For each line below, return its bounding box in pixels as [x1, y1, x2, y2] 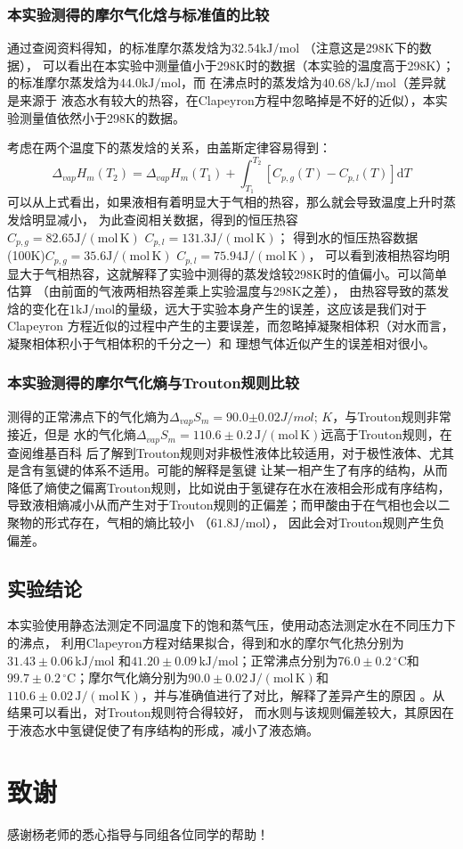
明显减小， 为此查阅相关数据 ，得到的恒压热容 [31, 210, 298, 229]
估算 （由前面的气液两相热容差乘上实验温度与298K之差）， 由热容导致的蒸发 [7, 282, 450, 300]
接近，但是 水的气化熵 [7, 425, 136, 444]
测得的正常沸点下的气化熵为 [7, 406, 169, 425]
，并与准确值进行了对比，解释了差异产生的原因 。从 [141, 685, 445, 704]
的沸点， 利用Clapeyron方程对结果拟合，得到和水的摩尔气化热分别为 [7, 633, 404, 652]
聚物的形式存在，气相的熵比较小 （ [7, 513, 211, 532]
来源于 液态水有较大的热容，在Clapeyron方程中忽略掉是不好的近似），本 [19, 91, 435, 109]
